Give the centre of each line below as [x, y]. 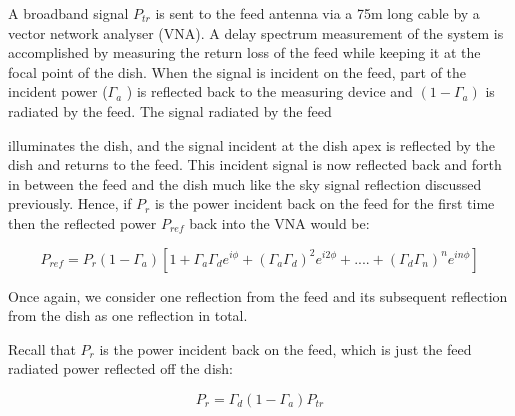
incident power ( [58, 91]
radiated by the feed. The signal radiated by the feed [170, 110]
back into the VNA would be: [279, 222]
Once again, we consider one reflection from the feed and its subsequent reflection [258, 295]
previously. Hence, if [70, 203]
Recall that [42, 348]
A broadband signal [68, 13]
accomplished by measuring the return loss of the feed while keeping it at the [244, 52]
